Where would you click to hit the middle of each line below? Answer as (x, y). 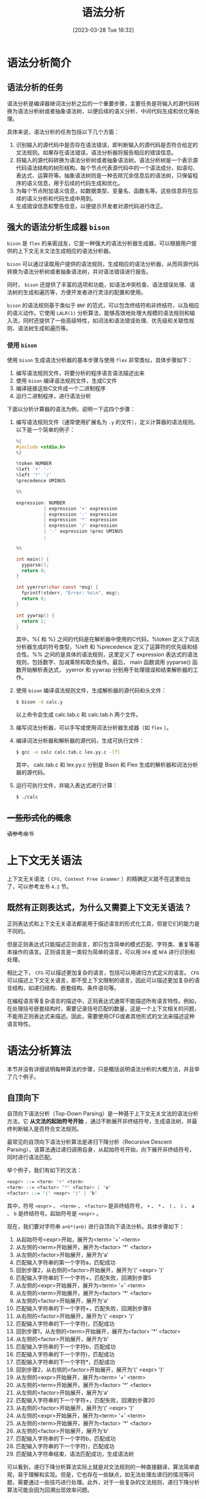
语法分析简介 (39, 63)
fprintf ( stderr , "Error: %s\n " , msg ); (71, 593)
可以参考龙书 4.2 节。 (45, 886)
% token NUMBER (34, 464)
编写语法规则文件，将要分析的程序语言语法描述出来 (80, 373)
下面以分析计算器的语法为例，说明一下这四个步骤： (71, 409)
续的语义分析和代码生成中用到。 (56, 198)
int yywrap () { (35, 615)
